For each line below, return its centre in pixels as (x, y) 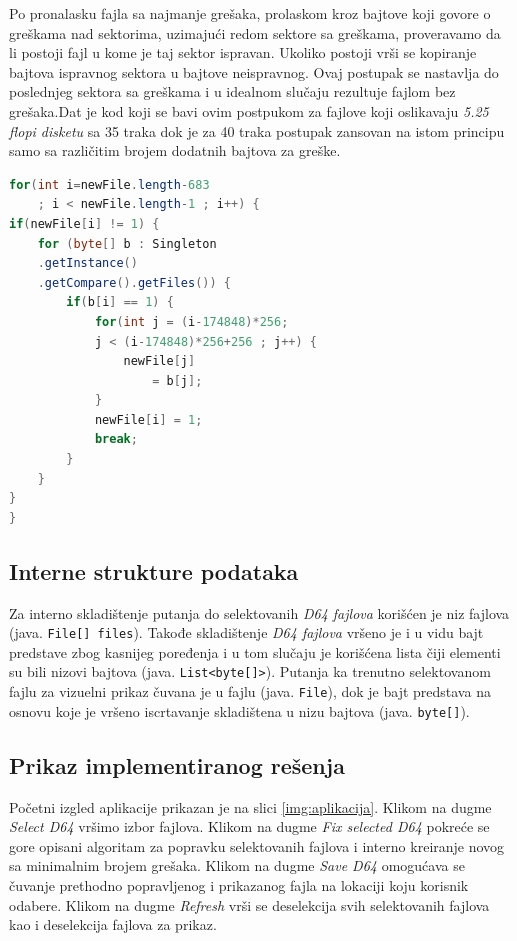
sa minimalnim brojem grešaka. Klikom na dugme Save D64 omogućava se (237, 865)
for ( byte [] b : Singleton (127, 243)
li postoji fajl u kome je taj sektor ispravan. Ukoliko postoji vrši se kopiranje (243, 52)
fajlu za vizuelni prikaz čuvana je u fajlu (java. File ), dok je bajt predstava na (250, 691)
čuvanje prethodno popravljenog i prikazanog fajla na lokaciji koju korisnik (239, 885)
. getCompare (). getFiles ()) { (134, 282)
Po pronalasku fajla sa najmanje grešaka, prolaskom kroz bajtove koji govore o (250, 13)
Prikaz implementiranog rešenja (177, 764)
